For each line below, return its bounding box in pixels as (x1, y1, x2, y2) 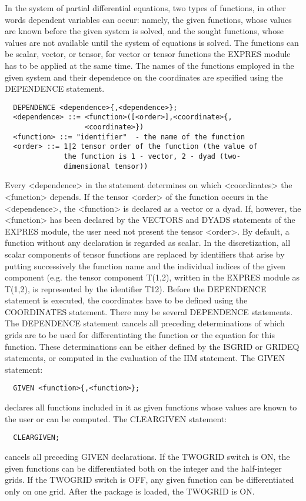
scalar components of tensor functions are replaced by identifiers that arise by (5, 248, 285, 260)
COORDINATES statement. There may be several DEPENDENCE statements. (5, 305, 293, 318)
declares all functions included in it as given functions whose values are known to (5, 401, 297, 413)
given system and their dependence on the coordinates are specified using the (5, 71, 283, 83)
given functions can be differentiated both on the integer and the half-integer (5, 462, 282, 474)
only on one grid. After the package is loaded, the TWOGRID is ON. (5, 485, 255, 497)
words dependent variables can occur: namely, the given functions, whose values (5, 13, 292, 25)
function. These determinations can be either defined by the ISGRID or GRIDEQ (5, 340, 300, 352)
